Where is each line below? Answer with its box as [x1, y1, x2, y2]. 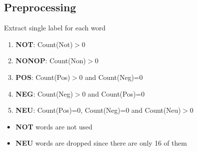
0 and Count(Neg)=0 [79, 72, 143, 82]
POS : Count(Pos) [15, 72, 70, 82]
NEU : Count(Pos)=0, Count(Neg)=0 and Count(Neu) [15, 105, 181, 115]
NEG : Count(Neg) [15, 88, 73, 99]
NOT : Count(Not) [15, 39, 73, 49]
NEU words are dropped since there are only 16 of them [15, 138, 187, 148]
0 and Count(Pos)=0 [82, 88, 145, 99]
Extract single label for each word [4, 23, 106, 33]
